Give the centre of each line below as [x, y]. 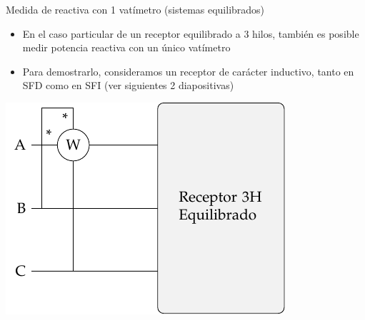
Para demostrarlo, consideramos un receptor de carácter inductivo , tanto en [188, 71]
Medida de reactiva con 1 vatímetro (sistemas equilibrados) [135, 9]
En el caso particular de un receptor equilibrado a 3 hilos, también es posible [191, 33]
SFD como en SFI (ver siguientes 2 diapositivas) [128, 85]
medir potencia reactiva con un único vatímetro [126, 47]
